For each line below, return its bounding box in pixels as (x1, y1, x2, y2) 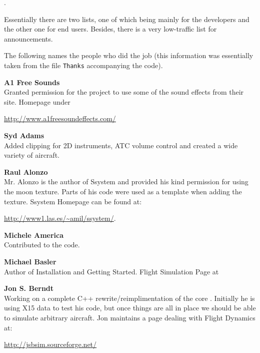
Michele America (4, 229, 64, 240)
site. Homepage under (4, 96, 70, 107)
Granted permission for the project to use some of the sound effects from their (4, 87, 244, 97)
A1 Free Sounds (4, 77, 60, 87)
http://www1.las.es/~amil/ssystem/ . (4, 213, 116, 223)
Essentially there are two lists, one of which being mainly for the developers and (4, 14, 249, 24)
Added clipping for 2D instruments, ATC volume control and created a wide (4, 140, 238, 150)
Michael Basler (4, 256, 56, 266)
